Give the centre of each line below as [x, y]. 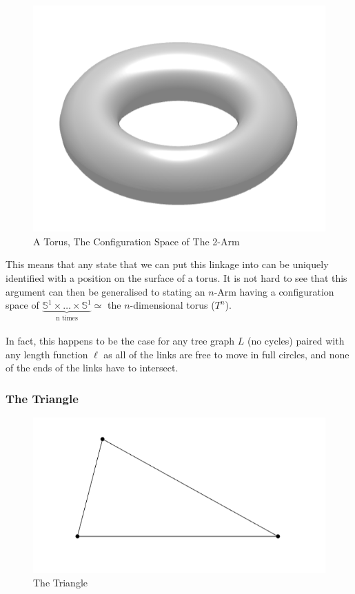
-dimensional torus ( [172, 305]
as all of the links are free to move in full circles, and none [226, 354]
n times [67, 319]
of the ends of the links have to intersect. [92, 368]
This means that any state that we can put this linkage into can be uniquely [167, 264]
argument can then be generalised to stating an [105, 291]
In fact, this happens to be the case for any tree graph [120, 341]
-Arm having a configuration [274, 291]
